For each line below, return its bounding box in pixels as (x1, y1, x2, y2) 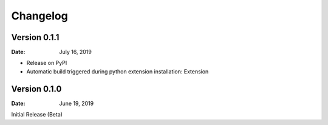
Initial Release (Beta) (11, 111, 63, 118)
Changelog (11, 9, 68, 22)
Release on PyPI (26, 59, 67, 67)
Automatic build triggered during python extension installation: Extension (26, 67, 209, 75)
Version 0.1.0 (11, 84, 62, 94)
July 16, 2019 (59, 49, 92, 56)
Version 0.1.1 (11, 32, 60, 42)
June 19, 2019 (59, 100, 94, 107)
